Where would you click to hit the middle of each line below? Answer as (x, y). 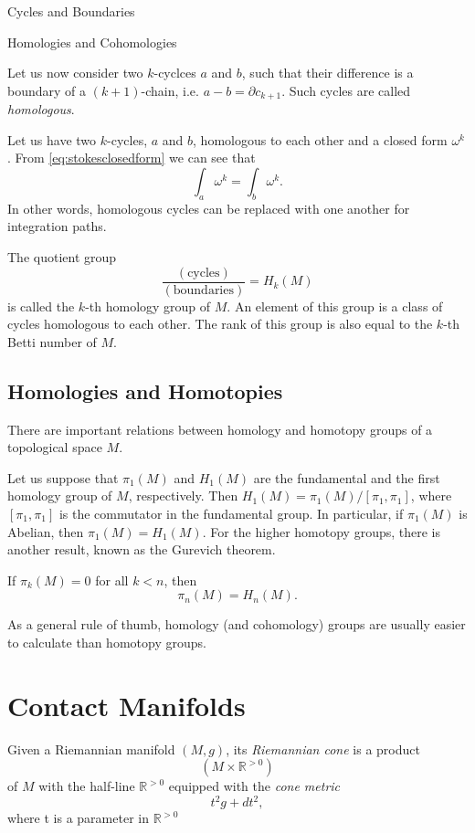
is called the (41, 306)
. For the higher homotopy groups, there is (321, 531)
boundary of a (47, 90)
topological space (55, 447)
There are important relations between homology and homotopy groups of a (220, 429)
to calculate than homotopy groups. (107, 642)
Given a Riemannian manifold (91, 749)
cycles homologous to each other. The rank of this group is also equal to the (220, 324)
